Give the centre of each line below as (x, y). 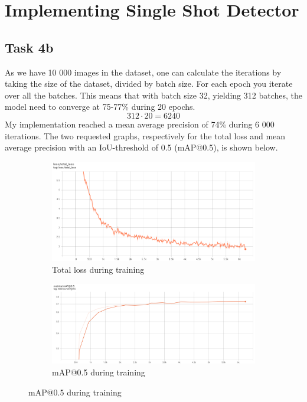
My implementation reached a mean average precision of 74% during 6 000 (140, 124)
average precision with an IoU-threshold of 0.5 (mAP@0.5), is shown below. (141, 147)
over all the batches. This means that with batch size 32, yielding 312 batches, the (153, 95)
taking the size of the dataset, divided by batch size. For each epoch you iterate (149, 84)
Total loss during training (98, 269)
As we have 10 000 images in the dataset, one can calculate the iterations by (143, 72)
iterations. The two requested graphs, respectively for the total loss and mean (145, 135)
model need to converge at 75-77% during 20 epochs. (100, 107)
